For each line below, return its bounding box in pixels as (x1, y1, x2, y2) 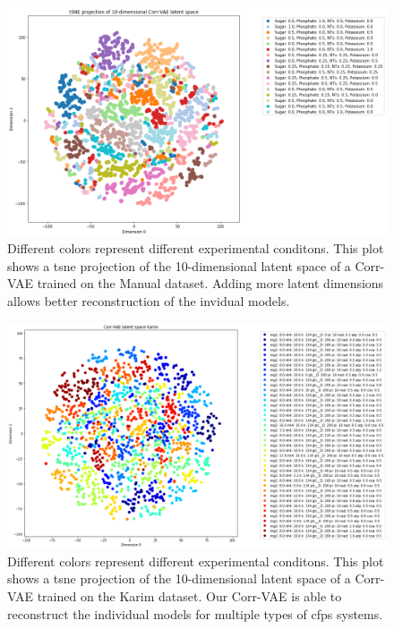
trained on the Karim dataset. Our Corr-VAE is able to (37, 586, 342, 605)
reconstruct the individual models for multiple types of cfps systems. (7, 604, 383, 623)
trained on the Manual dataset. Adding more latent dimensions (37, 274, 384, 293)
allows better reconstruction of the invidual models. (7, 291, 290, 310)
